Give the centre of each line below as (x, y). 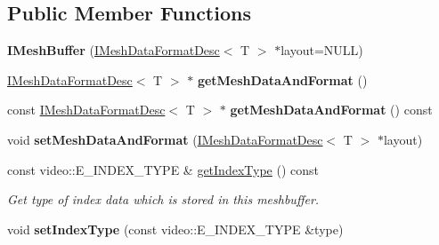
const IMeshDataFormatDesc (86, 110)
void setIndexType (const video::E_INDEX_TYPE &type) (175, 229)
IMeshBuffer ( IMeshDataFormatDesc (114, 50)
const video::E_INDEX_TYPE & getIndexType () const (163, 169)
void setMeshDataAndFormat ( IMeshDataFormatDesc (165, 139)
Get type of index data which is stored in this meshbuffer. (163, 199)
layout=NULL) (322, 50)
